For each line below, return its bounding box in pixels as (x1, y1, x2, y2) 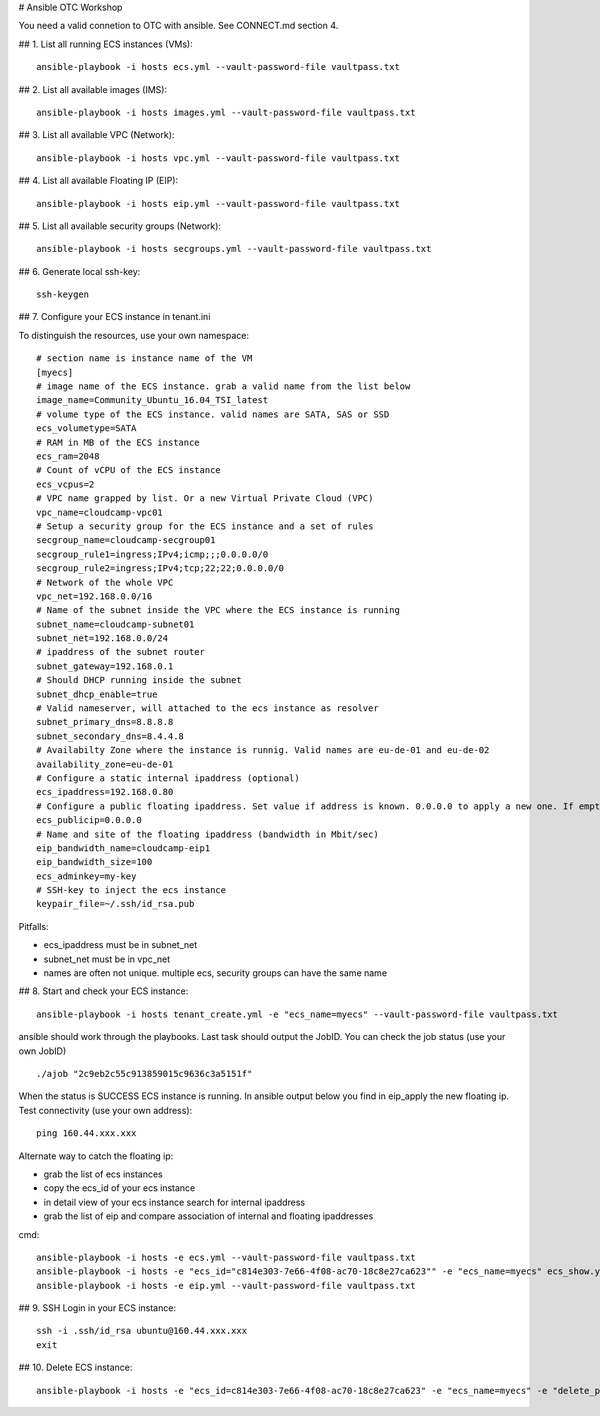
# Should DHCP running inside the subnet (36, 675, 242, 686)
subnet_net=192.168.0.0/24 (36, 633, 169, 644)
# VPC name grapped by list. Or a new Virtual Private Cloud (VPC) (36, 493, 374, 504)
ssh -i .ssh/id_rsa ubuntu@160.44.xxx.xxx (36, 1325, 248, 1337)
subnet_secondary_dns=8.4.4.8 (36, 730, 185, 742)
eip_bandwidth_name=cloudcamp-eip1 (36, 842, 211, 854)
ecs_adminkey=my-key (36, 870, 137, 882)
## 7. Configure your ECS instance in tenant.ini (18, 311, 211, 323)
